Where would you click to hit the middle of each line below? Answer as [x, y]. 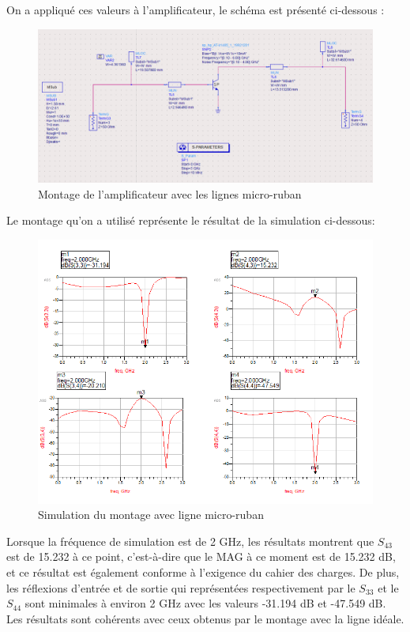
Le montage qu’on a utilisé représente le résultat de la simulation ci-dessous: [191, 220]
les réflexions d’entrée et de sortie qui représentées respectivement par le [181, 587]
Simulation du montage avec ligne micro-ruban [151, 515]
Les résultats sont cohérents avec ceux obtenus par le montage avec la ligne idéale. [205, 618]
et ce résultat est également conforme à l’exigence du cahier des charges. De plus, [203, 571]
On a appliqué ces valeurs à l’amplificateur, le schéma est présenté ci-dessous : [196, 9]
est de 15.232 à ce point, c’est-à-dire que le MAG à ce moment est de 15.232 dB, [201, 556]
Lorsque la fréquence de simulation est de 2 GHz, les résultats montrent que [190, 541]
